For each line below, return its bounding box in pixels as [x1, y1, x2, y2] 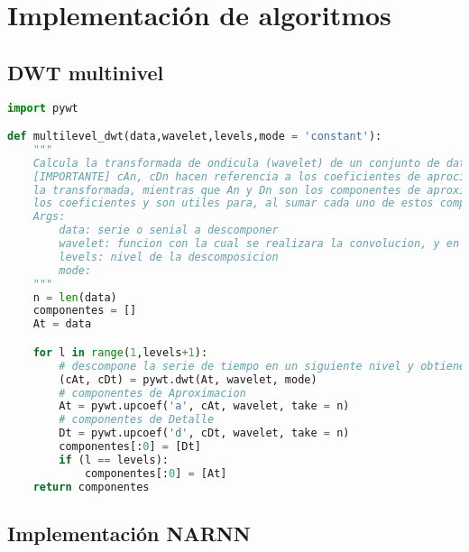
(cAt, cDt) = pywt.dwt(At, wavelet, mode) [59, 373, 317, 386]
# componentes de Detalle [59, 413, 215, 427]
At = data [32, 317, 92, 331]
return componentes [32, 480, 150, 493]
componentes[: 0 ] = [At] [84, 466, 227, 480]
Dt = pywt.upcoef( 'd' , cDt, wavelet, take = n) [59, 427, 350, 440]
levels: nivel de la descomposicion [59, 250, 279, 263]
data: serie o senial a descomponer [59, 224, 279, 237]
